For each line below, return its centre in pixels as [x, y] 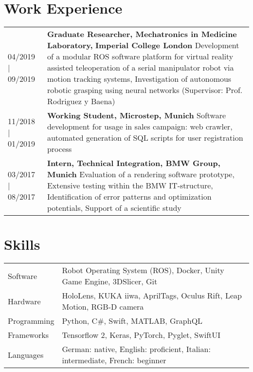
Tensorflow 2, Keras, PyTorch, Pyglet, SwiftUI [141, 335]
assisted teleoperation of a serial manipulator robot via [140, 68]
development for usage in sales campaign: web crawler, [140, 127]
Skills [22, 244]
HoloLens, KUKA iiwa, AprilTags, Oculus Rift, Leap [152, 296]
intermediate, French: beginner [114, 360]
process [59, 149]
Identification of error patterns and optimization [129, 197]
